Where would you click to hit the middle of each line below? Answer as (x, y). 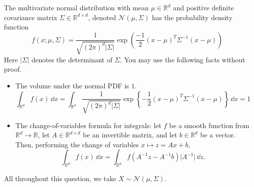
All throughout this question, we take (60, 178)
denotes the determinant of (72, 59)
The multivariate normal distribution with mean (76, 7)
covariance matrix (31, 17)
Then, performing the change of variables (77, 144)
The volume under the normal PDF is (72, 85)
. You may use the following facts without (183, 59)
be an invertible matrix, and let (130, 135)
